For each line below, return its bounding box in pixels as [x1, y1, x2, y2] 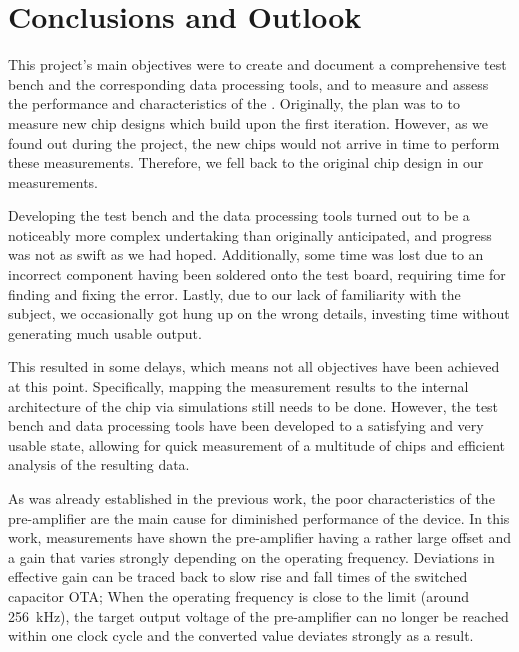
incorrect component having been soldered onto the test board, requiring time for [8, 264, 506, 285]
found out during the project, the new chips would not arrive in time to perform [8, 132, 500, 153]
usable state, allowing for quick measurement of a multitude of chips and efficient [8, 434, 505, 455]
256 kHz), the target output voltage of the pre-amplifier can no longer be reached [8, 605, 509, 626]
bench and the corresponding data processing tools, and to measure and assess [8, 73, 489, 94]
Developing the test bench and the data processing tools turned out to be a [8, 205, 470, 226]
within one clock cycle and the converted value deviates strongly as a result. [8, 625, 474, 646]
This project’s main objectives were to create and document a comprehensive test [8, 54, 507, 75]
